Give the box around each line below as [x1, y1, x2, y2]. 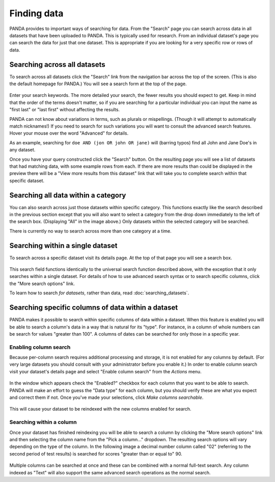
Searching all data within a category [9, 191, 126, 199]
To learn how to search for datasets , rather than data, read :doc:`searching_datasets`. [9, 290, 189, 296]
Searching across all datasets [9, 60, 105, 69]
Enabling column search [9, 343, 71, 350]
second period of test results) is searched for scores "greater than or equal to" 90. [9, 450, 183, 456]
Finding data [9, 8, 64, 19]
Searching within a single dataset [9, 241, 118, 250]
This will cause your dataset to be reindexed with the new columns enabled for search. [9, 406, 191, 412]
